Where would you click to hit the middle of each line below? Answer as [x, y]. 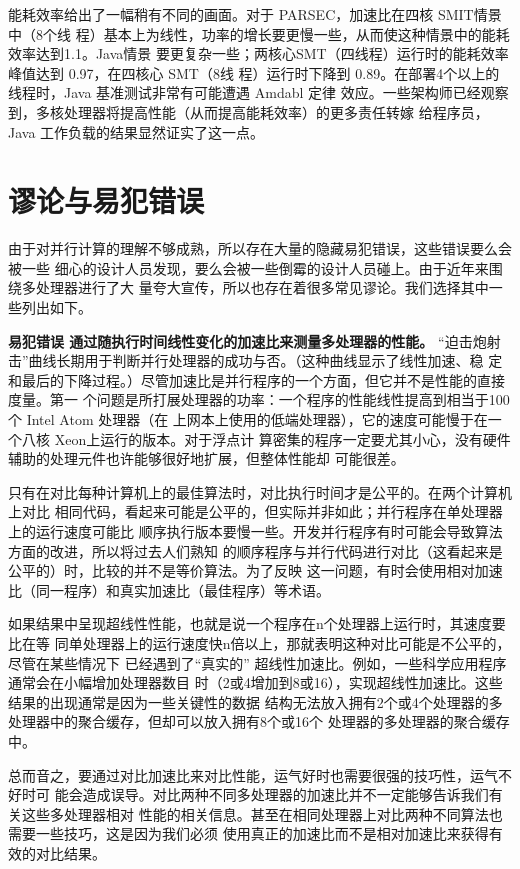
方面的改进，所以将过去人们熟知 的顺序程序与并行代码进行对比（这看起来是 [255, 550]
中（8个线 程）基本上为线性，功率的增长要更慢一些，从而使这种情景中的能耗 [259, 33]
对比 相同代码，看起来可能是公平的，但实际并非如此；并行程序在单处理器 [262, 511]
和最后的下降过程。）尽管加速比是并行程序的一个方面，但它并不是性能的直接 [256, 379]
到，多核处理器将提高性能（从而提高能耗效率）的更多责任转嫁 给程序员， [248, 111]
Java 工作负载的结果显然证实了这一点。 [136, 131]
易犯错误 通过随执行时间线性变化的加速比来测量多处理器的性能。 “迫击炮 [247, 340]
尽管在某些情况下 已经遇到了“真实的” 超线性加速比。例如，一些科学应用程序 [257, 662]
